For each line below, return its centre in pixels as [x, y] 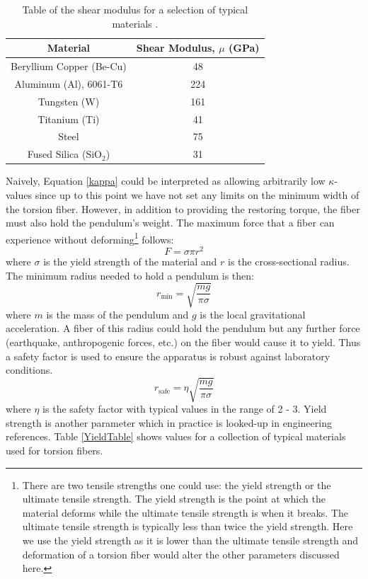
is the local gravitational [253, 314]
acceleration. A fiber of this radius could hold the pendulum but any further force [183, 328]
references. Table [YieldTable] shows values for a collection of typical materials [176, 436]
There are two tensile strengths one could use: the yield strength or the [177, 485]
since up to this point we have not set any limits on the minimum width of [197, 194]
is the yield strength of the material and [130, 262]
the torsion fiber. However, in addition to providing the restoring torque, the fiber [183, 208]
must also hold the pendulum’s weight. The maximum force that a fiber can [170, 223]
